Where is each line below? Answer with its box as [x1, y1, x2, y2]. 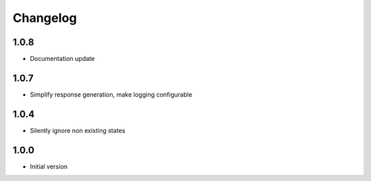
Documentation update [30, 55, 95, 63]
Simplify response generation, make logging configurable [30, 90, 192, 99]
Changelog [12, 10, 77, 25]
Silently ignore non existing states [30, 126, 126, 134]
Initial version [30, 162, 68, 171]
